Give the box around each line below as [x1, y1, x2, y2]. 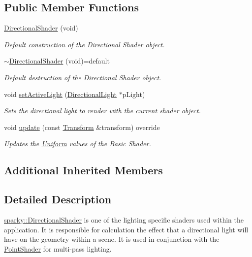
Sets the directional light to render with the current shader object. [4, 105, 201, 116]
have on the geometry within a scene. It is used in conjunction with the [4, 234, 220, 244]
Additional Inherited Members [4, 162, 163, 178]
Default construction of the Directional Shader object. [4, 39, 165, 49]
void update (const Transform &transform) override [4, 122, 160, 132]
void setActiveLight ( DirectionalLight [4, 89, 117, 99]
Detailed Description [4, 192, 112, 207]
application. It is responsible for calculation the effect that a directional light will [4, 224, 249, 234]
